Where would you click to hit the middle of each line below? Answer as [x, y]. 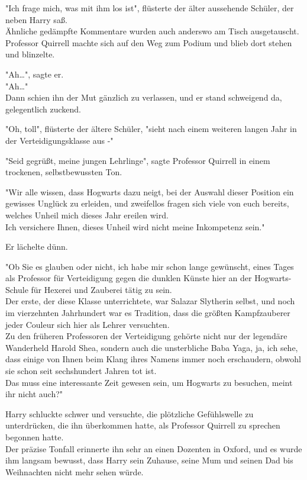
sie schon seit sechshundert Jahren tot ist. [81, 371]
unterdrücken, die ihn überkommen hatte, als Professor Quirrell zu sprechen [143, 425]
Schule [17, 289]
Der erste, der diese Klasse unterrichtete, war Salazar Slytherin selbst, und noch [150, 301]
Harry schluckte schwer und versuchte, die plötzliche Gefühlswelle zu [130, 413]
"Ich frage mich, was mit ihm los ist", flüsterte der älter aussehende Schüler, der [150, 8]
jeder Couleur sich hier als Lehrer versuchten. [88, 324]
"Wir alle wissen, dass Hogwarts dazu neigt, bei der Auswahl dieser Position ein [150, 191]
